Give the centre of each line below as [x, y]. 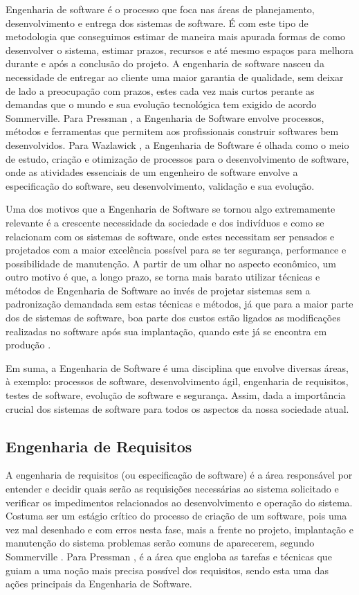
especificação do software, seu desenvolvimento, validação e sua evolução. [160, 185]
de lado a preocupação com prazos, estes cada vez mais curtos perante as [160, 90]
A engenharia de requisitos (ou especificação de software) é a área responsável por [179, 475]
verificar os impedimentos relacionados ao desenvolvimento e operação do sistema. [179, 502]
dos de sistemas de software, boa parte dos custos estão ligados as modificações [173, 318]
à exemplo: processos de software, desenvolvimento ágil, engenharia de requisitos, [177, 381]
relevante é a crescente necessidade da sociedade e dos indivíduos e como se [165, 222]
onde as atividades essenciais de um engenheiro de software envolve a [152, 172]
